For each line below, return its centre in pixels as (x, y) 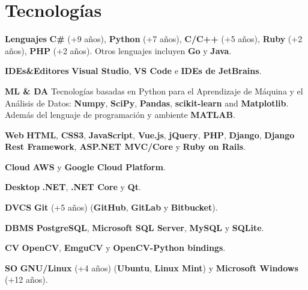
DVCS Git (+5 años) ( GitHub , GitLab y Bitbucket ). (111, 207)
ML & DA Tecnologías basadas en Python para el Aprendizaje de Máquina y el (154, 91)
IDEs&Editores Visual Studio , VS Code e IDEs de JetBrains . (133, 71)
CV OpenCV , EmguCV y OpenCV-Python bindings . (115, 248)
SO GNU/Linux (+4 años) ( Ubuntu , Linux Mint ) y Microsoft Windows (152, 267)
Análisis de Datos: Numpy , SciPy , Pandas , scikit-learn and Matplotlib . (147, 103)
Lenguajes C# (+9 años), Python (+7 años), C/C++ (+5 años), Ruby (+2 (154, 39)
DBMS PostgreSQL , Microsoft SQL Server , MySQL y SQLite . (134, 227)
